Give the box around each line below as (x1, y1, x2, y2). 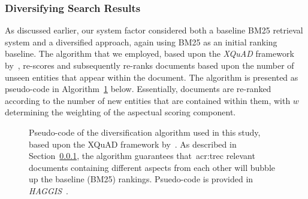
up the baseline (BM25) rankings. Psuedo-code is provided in (29, 173, 253, 185)
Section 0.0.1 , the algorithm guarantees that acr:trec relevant (29, 149, 255, 162)
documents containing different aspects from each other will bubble (29, 161, 276, 173)
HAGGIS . (29, 184, 68, 197)
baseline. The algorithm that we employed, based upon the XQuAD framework (5, 47, 294, 60)
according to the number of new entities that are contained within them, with (5, 94, 291, 106)
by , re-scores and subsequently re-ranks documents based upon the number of (5, 59, 294, 71)
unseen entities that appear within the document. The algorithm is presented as (5, 71, 298, 83)
